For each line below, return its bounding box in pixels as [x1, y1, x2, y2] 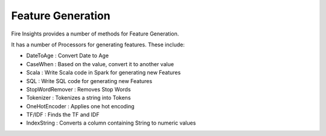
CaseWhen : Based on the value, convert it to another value [26, 60, 174, 67]
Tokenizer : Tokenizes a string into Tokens [26, 94, 131, 102]
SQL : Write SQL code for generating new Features [26, 77, 153, 84]
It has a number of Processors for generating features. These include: [11, 41, 185, 48]
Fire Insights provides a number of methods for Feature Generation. [11, 30, 179, 37]
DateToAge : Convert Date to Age [26, 52, 109, 60]
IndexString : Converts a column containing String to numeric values [26, 119, 196, 126]
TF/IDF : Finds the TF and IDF [26, 111, 100, 119]
